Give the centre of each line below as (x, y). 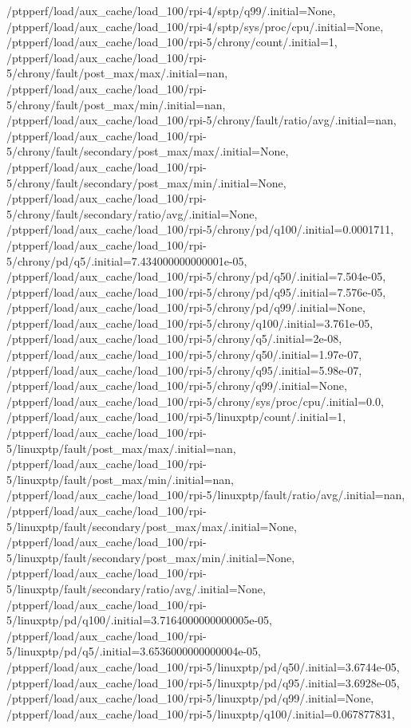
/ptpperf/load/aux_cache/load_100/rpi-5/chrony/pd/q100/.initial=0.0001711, (200, 229)
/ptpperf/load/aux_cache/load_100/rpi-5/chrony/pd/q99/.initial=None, (186, 307)
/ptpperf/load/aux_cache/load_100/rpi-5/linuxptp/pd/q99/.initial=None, (190, 698)
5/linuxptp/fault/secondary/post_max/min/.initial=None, (151, 557)
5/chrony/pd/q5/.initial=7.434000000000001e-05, (127, 260)
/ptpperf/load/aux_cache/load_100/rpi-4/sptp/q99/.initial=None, (171, 10)
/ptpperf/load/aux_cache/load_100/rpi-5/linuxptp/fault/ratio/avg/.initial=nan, (206, 495)
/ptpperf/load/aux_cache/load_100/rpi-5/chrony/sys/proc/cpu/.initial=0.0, (195, 401)
